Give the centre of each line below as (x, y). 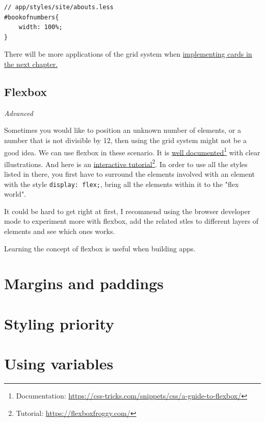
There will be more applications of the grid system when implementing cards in (128, 54)
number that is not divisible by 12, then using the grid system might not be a (126, 140)
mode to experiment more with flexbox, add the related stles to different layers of (131, 221)
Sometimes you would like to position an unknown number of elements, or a (123, 130)
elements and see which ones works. (60, 231)
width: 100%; (41, 27)
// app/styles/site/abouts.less (59, 7)
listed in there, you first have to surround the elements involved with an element (130, 174)
